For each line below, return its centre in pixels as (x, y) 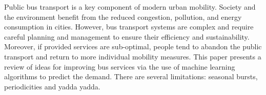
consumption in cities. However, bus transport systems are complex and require (129, 27)
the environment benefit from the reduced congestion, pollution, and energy (123, 17)
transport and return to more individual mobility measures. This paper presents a (133, 56)
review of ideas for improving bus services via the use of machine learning (120, 66)
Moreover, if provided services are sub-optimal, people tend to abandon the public (133, 46)
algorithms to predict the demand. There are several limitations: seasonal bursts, (131, 76)
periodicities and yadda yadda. (52, 86)
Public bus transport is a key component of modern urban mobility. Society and (130, 7)
